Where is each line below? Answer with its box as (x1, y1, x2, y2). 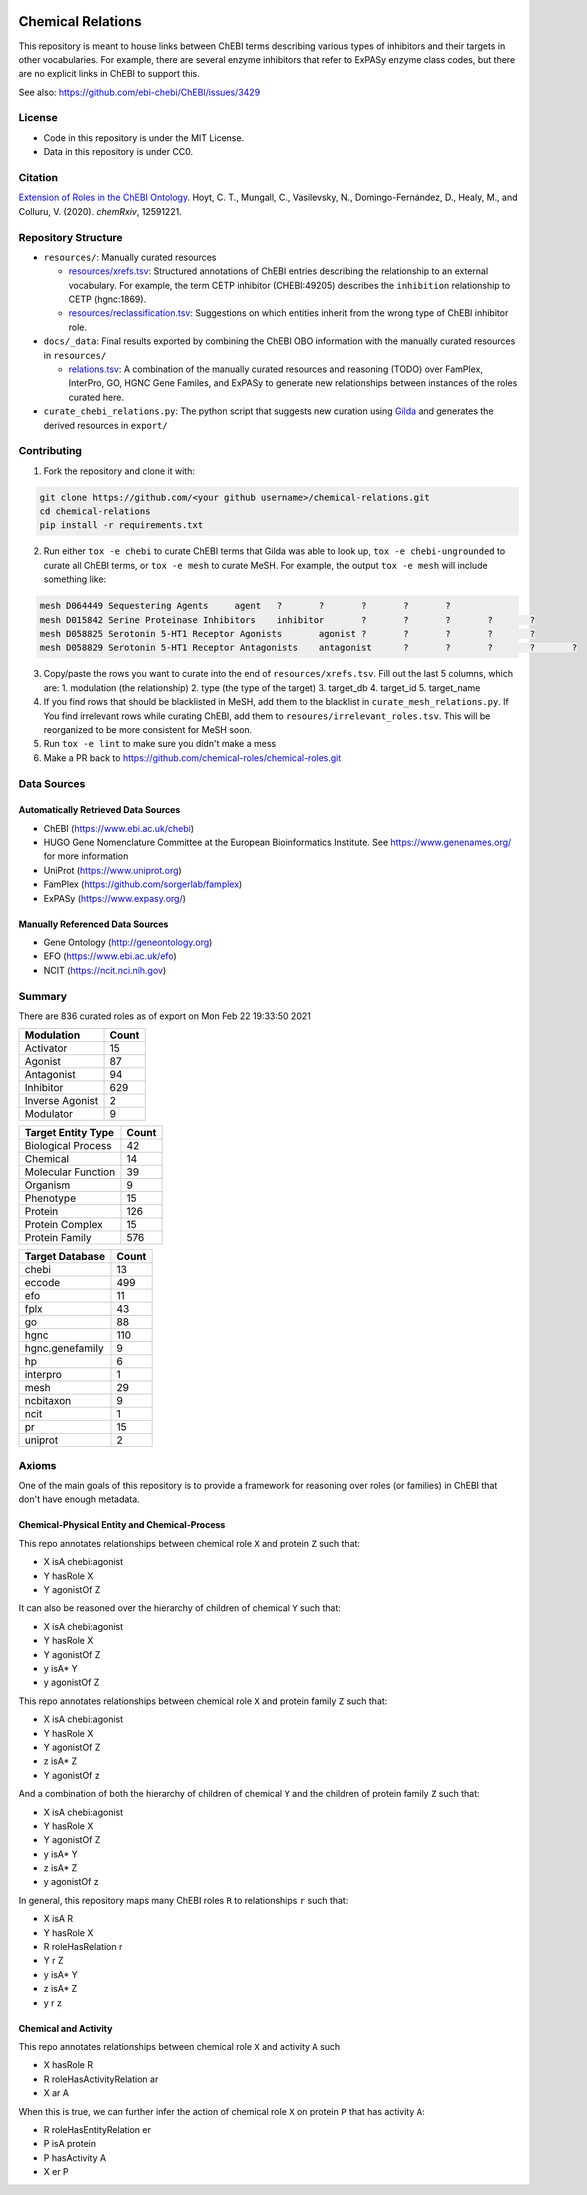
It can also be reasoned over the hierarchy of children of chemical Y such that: (18, 1602, 342, 1614)
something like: (43, 573, 107, 585)
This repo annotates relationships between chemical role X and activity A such (18, 2040, 341, 2052)
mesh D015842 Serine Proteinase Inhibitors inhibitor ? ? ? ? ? (39, 614, 535, 625)
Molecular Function (24, 1165, 116, 1179)
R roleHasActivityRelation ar (43, 2073, 159, 2085)
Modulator (24, 1107, 74, 1121)
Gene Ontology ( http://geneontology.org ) (43, 936, 213, 949)
